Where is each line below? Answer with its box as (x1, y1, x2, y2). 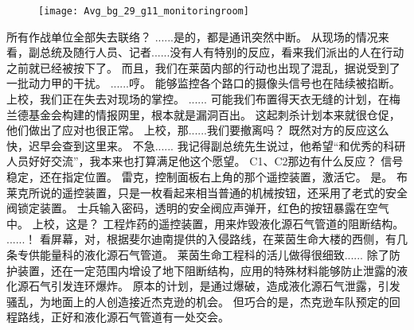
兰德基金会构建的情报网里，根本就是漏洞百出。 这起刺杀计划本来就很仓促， (6, 106, 400, 122)
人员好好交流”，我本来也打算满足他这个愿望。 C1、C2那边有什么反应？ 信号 (6, 153, 404, 169)
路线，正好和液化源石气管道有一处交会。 (17, 309, 229, 325)
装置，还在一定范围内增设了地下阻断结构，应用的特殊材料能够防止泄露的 (17, 262, 396, 278)
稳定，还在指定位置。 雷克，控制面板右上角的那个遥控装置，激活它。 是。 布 (6, 169, 408, 184)
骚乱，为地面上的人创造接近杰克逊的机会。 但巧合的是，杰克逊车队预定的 (6, 293, 389, 309)
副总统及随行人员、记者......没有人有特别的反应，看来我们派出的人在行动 (28, 44, 404, 60)
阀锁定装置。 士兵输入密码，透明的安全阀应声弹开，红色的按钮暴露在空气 (6, 200, 389, 216)
